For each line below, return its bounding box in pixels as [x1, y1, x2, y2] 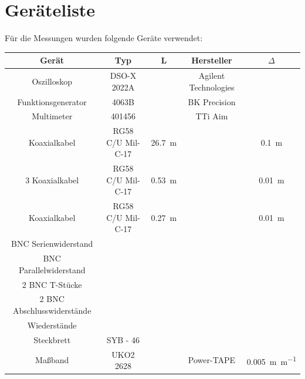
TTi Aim [195, 110, 228, 122]
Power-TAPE [188, 354, 236, 366]
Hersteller [191, 54, 232, 66]
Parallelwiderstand [18, 263, 86, 276]
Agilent [198, 69, 225, 82]
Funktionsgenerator [17, 95, 87, 108]
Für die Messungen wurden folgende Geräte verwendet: [5, 32, 203, 44]
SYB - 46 [106, 333, 140, 346]
